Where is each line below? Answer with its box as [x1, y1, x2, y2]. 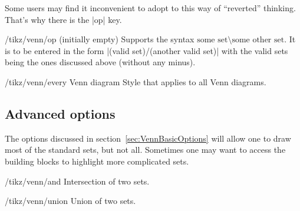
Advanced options [5, 104, 116, 122]
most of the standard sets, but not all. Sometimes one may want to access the [5, 143, 286, 156]
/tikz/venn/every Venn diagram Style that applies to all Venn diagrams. [5, 75, 266, 88]
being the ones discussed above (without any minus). [5, 56, 196, 68]
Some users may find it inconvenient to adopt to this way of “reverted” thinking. [5, 2, 296, 14]
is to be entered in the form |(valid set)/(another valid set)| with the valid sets [5, 44, 288, 56]
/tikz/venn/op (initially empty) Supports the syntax [5, 33, 194, 45]
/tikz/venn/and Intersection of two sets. [5, 175, 150, 187]
